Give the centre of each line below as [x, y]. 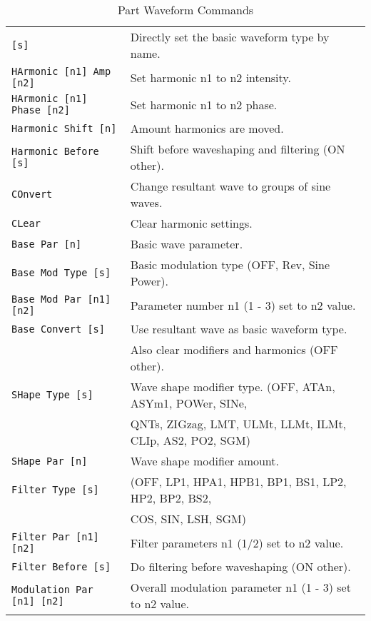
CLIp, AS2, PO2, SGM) [190, 440]
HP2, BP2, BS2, [171, 498]
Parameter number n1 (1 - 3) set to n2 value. [243, 305]
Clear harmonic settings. [191, 223]
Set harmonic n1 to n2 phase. [204, 104]
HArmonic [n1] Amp [61, 71]
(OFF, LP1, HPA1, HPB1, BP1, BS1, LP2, [238, 481]
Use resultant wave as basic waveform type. [239, 329]
